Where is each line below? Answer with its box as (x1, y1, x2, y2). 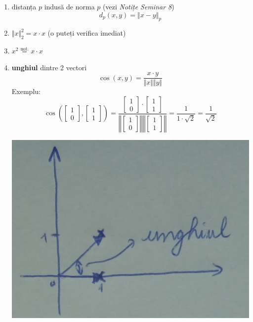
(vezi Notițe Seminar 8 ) (103, 1, 174, 11)
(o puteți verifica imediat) (47, 28, 126, 38)
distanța (11, 1, 37, 11)
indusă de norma (44, 1, 95, 11)
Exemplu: (11, 86, 41, 96)
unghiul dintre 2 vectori (11, 62, 87, 72)
